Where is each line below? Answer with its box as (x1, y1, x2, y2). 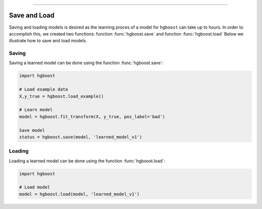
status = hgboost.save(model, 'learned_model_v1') (19, 134, 143, 139)
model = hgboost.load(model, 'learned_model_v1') (19, 191, 140, 197)
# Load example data (19, 87, 68, 92)
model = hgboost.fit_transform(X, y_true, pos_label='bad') (19, 114, 165, 119)
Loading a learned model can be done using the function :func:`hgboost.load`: (9, 158, 165, 164)
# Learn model (19, 107, 53, 113)
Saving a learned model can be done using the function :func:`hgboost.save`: (9, 60, 164, 66)
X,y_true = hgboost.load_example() (19, 93, 104, 99)
